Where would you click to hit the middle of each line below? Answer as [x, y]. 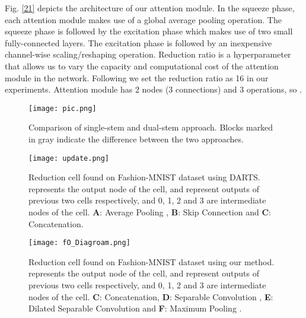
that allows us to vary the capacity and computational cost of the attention [142, 66]
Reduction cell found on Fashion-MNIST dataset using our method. [152, 261]
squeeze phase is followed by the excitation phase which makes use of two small [149, 31]
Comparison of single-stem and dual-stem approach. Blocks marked [151, 127]
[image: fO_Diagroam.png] [79, 243]
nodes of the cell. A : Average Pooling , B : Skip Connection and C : [150, 212]
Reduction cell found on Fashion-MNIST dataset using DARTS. [144, 177]
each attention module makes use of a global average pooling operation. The [143, 19]
